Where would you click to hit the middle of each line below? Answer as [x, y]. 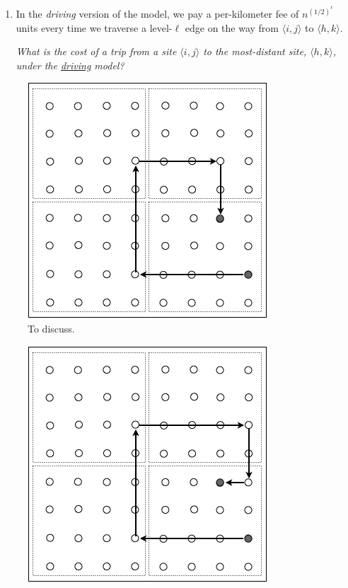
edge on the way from [232, 27]
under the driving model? [70, 65]
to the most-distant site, [255, 51]
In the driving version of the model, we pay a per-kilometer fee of [157, 14]
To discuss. [51, 329]
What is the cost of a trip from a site [96, 51]
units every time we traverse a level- [94, 27]
